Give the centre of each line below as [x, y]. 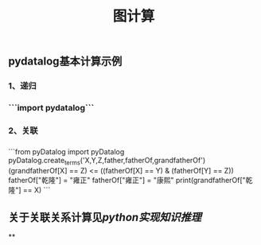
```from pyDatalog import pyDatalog [66, 151]
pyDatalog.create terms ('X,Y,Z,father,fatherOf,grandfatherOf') [107, 161]
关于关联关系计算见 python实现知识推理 [105, 218]
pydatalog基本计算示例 [65, 62]
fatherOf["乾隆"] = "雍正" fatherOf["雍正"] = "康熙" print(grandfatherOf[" [127, 180]
